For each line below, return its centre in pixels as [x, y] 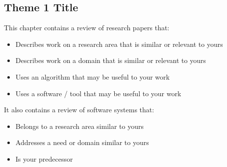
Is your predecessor [44, 158]
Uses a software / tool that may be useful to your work [98, 93]
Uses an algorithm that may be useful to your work [92, 76]
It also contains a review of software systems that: [79, 110]
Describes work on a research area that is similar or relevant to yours [119, 44]
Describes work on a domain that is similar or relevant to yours [111, 60]
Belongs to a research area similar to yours [80, 126]
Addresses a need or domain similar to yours [82, 142]
